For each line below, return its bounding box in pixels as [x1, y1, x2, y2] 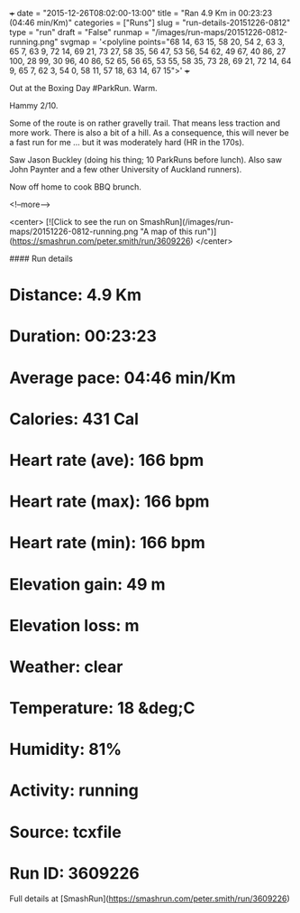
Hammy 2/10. [9, 100, 59, 111]
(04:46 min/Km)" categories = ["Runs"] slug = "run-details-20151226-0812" [9, 17, 291, 28]
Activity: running [9, 780, 140, 801]
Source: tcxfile [9, 822, 122, 843]
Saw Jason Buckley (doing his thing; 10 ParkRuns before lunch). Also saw [9, 154, 282, 165]
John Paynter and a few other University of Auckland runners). [9, 164, 242, 174]
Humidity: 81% [9, 740, 123, 759]
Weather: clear [9, 657, 123, 676]
